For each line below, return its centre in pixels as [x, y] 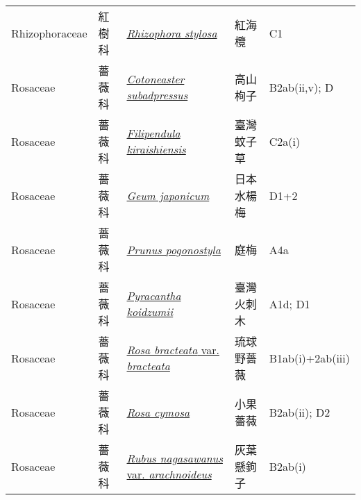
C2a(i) [285, 141]
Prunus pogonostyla [174, 249]
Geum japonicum [168, 195]
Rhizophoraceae [49, 33]
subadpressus [157, 95]
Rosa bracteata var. [173, 350]
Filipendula [153, 133]
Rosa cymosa [158, 412]
